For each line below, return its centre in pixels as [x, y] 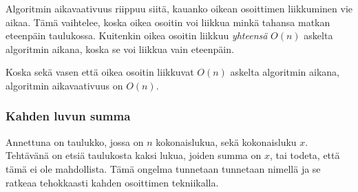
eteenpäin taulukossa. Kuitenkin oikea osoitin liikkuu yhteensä [137, 35]
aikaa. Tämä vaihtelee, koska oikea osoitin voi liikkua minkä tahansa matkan [168, 22]
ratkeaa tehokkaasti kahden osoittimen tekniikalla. [112, 182]
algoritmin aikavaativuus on [64, 85]
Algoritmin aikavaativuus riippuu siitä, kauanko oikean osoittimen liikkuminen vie [179, 8]
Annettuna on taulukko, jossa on [75, 141]
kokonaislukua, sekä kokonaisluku [226, 141]
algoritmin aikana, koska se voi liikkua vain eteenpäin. [120, 49]
